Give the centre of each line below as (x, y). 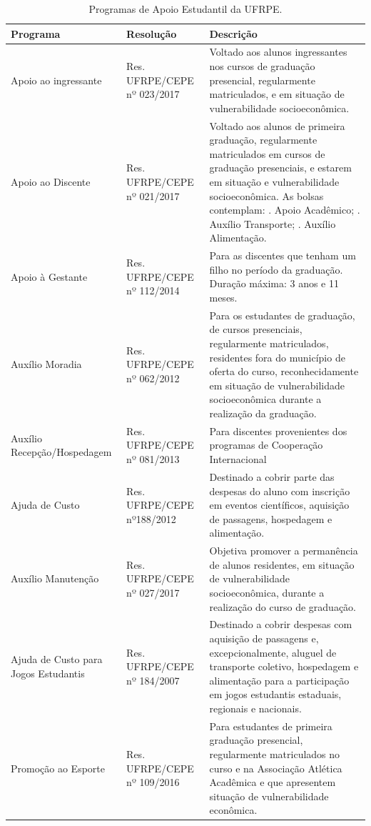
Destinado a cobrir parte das (272, 476)
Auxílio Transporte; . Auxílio (273, 223)
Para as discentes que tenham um (283, 255)
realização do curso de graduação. (283, 606)
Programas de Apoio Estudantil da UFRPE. (185, 9)
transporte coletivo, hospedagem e (284, 666)
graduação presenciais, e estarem (280, 168)
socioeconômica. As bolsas (266, 195)
